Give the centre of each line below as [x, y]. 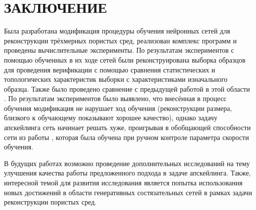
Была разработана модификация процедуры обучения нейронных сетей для [117, 31]
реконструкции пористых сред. [50, 202]
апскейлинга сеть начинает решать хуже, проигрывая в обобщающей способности [128, 127]
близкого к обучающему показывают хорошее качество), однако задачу [111, 118]
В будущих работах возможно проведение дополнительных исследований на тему [127, 163]
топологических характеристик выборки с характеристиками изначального [116, 79]
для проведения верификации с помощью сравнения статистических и [110, 69]
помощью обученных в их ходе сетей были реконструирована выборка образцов [125, 59]
